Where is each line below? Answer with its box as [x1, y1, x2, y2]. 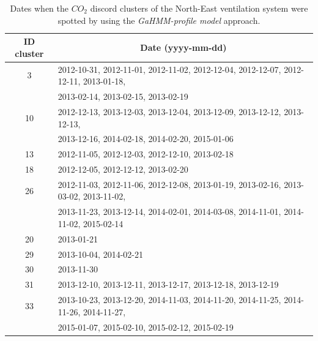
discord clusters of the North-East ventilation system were [90, 2, 308, 14]
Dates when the [10, 2, 68, 14]
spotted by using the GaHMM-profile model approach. [57, 13, 261, 26]
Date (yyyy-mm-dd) [140, 40, 227, 53]
